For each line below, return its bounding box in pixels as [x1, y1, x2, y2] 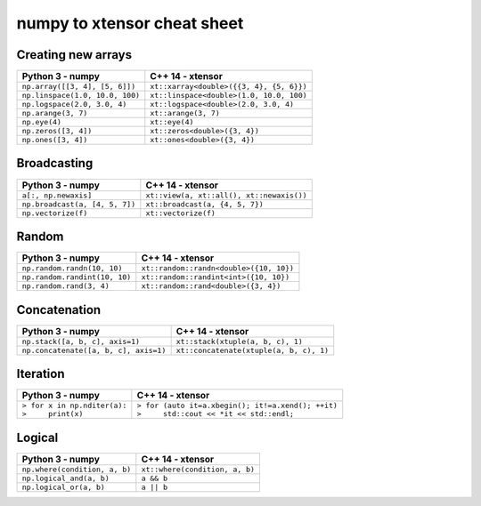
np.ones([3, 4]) [21, 135, 88, 145]
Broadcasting [16, 156, 94, 171]
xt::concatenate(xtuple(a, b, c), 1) [175, 345, 330, 355]
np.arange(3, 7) [21, 108, 88, 118]
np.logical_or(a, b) [21, 482, 106, 492]
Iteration [16, 366, 65, 382]
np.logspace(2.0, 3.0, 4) [21, 100, 127, 109]
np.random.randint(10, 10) [21, 272, 132, 282]
